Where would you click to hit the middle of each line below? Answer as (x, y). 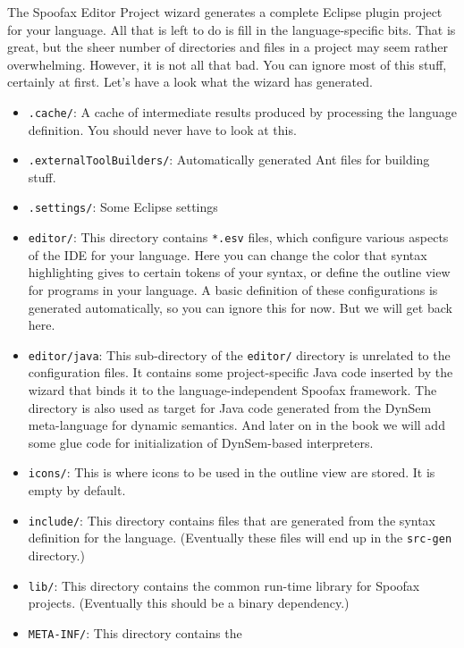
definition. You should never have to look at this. (162, 129)
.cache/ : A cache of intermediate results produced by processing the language (242, 111)
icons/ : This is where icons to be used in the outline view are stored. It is (232, 472)
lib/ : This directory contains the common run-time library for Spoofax (224, 585)
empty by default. (77, 490)
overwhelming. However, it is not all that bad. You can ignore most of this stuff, (227, 64)
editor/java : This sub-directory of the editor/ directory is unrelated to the (239, 354)
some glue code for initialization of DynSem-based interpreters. (201, 442)
